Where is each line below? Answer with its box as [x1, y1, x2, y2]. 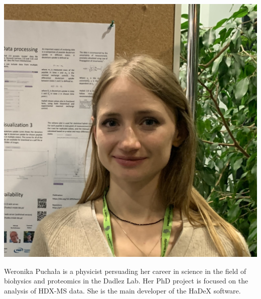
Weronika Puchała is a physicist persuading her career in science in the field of [4, 265, 246, 276]
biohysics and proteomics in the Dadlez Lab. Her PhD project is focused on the [4, 275, 248, 286]
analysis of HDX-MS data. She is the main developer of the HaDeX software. [4, 285, 241, 295]
